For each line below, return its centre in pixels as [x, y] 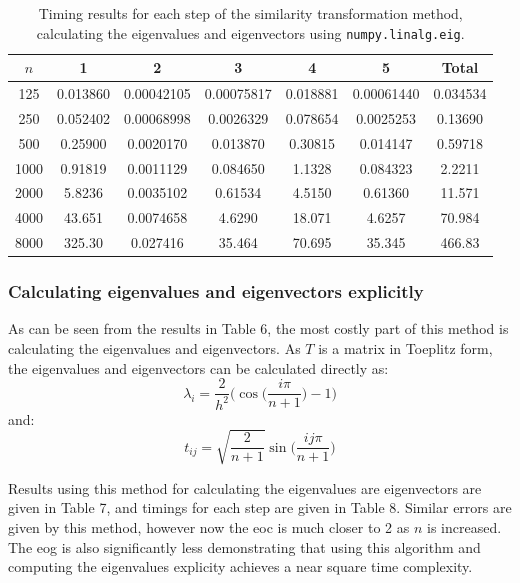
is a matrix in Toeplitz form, [405, 348]
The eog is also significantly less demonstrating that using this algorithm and [244, 546]
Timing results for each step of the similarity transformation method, [250, 13]
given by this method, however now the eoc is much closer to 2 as [209, 526]
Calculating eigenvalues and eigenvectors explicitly [216, 291]
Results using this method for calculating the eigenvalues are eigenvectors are [245, 487]
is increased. [464, 526]
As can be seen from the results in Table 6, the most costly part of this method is [258, 328]
